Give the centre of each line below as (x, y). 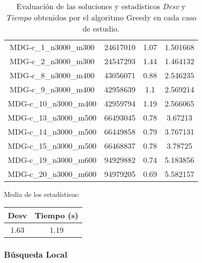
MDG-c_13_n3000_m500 (52, 117)
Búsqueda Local (36, 254)
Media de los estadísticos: (42, 194)
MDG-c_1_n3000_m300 (52, 47)
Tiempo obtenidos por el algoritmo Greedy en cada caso (101, 17)
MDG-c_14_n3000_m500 (52, 131)
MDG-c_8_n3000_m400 (52, 75)
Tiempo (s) (56, 215)
